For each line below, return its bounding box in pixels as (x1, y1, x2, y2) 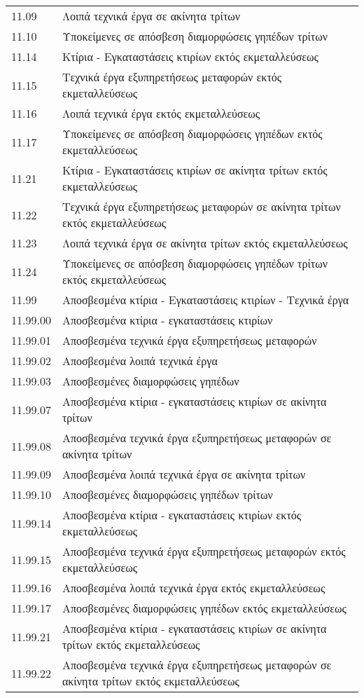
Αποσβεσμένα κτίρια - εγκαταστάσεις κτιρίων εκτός (62, 507, 302, 523)
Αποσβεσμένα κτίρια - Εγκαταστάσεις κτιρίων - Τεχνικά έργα (62, 292, 349, 308)
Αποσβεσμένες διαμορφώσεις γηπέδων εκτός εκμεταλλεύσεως (62, 600, 346, 616)
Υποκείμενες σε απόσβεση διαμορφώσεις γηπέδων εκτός (62, 125, 323, 142)
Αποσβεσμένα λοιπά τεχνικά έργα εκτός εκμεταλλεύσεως (62, 580, 325, 596)
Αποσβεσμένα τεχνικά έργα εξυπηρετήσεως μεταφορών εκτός (62, 543, 346, 559)
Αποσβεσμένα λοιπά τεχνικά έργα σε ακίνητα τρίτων (62, 466, 306, 482)
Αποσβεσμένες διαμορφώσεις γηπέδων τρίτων (62, 486, 273, 502)
